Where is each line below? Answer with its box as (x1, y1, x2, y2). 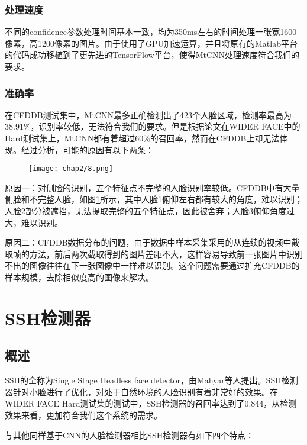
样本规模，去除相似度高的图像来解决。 (5, 271, 154, 283)
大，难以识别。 (5, 216, 63, 228)
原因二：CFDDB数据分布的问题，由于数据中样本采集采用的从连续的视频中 (5, 236, 292, 249)
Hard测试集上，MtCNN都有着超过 (5, 132, 135, 144)
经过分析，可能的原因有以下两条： (21, 143, 154, 156)
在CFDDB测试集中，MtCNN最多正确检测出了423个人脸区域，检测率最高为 (5, 108, 292, 121)
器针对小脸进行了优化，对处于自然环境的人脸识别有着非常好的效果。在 (5, 385, 278, 398)
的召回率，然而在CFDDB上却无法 (150, 132, 280, 144)
